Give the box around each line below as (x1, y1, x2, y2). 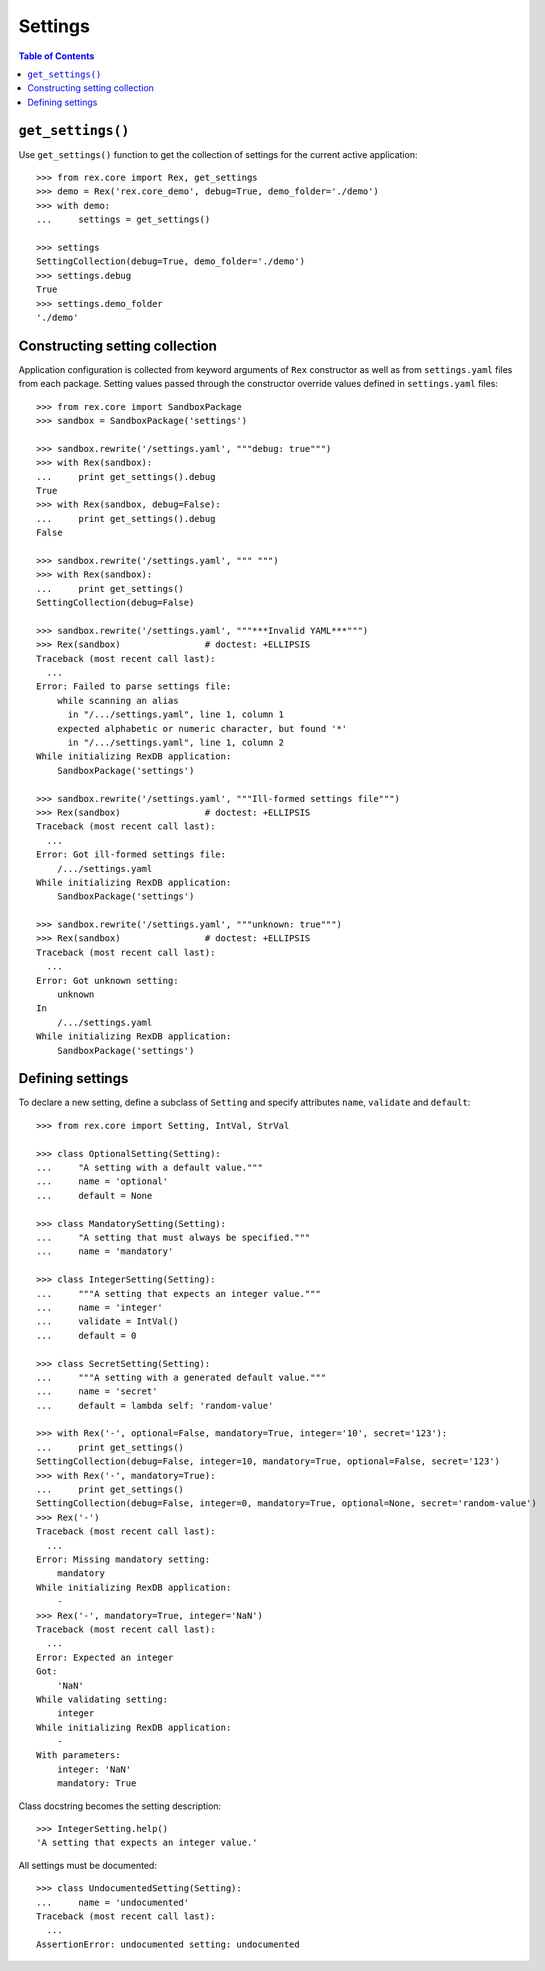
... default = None (36, 1190, 153, 1201)
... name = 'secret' (36, 1386, 158, 1397)
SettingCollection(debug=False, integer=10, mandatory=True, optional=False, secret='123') (36, 1456, 500, 1467)
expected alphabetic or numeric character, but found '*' (56, 723, 348, 734)
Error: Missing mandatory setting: (36, 1553, 211, 1565)
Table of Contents (18, 50, 95, 62)
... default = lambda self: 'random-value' (36, 1400, 274, 1411)
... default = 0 (36, 1330, 137, 1341)
